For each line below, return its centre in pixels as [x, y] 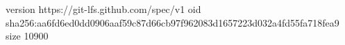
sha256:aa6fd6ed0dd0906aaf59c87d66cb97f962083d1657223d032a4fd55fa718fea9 [172, 22]
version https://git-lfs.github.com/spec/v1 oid [103, 9]
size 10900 [27, 36]
